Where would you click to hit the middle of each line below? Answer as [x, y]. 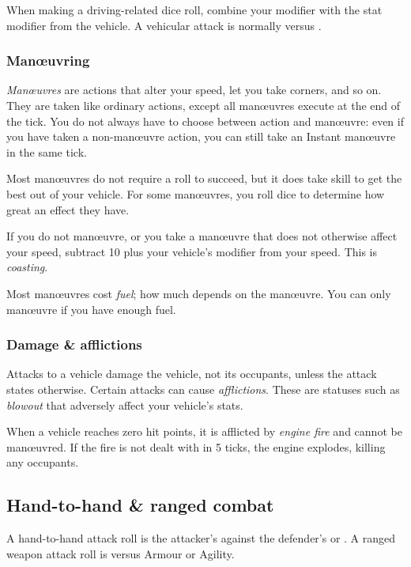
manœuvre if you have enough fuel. [91, 309]
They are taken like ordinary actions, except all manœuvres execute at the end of [204, 105]
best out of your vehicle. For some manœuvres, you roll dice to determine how [196, 193]
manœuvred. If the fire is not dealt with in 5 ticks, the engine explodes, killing [196, 446]
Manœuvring [48, 60]
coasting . [27, 267]
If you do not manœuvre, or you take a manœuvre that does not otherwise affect [202, 236]
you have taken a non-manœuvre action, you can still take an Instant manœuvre [201, 136]
